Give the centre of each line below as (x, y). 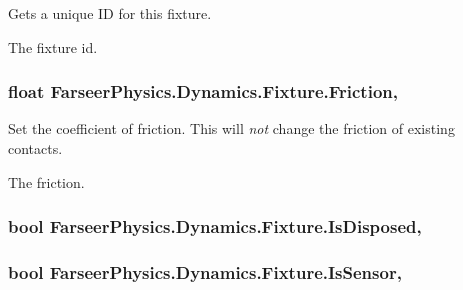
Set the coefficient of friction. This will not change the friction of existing (231, 128)
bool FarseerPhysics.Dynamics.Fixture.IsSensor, (205, 271)
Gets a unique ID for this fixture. (110, 13)
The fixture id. (53, 46)
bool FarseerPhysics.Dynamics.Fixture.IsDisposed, (215, 226)
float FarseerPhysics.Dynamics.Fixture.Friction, (203, 91)
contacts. (35, 148)
